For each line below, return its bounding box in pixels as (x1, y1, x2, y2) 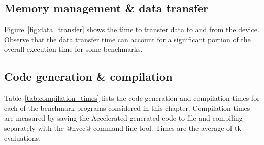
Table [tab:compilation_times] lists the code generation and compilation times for (4, 93, 260, 103)
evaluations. (4, 132, 41, 143)
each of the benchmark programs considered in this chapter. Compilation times (4, 102, 250, 113)
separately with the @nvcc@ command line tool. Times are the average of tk (4, 122, 241, 133)
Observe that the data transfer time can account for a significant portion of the (4, 34, 251, 44)
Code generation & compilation (4, 69, 173, 84)
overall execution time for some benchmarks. (4, 44, 143, 54)
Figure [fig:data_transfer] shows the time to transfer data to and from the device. (4, 24, 259, 35)
